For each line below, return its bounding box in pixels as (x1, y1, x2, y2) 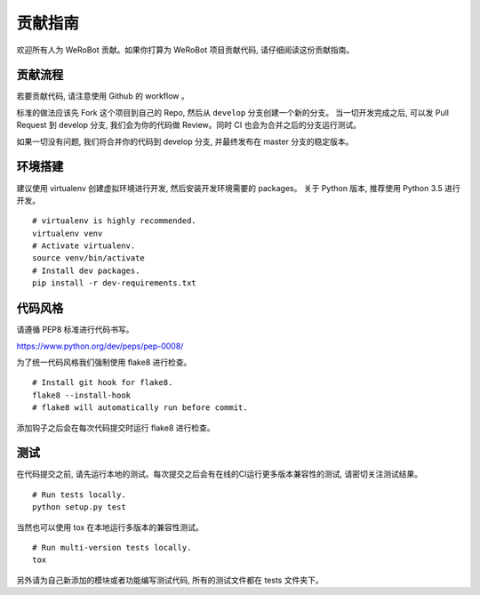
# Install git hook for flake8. (32, 378, 173, 388)
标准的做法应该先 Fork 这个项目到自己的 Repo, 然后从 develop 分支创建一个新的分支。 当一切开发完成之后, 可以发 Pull (16, 107, 449, 117)
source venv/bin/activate (32, 253, 146, 263)
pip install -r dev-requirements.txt (32, 278, 197, 288)
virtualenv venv (32, 228, 103, 238)
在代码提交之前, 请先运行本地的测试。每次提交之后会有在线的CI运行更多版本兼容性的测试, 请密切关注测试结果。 (16, 469, 422, 479)
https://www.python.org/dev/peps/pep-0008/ (16, 341, 184, 351)
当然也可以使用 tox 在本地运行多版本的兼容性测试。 (16, 521, 204, 533)
